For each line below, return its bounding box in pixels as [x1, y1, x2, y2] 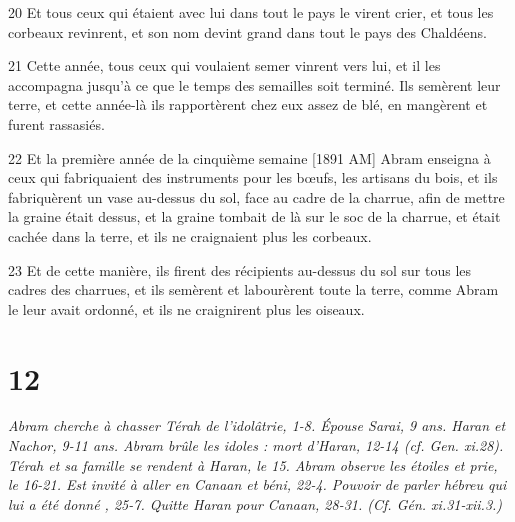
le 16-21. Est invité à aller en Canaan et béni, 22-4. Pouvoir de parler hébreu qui [8, 474, 507, 495]
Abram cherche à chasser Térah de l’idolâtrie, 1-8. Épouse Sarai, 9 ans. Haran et [8, 415, 506, 436]
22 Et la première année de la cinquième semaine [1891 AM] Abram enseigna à [8, 147, 491, 168]
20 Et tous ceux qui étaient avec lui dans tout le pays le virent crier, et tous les [8, 2, 494, 22]
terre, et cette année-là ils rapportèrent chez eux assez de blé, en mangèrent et [8, 94, 488, 115]
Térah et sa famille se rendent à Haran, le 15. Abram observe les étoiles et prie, [8, 454, 498, 475]
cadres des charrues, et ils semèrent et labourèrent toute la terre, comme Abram [8, 279, 499, 300]
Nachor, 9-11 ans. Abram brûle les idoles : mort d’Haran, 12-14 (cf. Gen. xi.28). [8, 435, 504, 456]
